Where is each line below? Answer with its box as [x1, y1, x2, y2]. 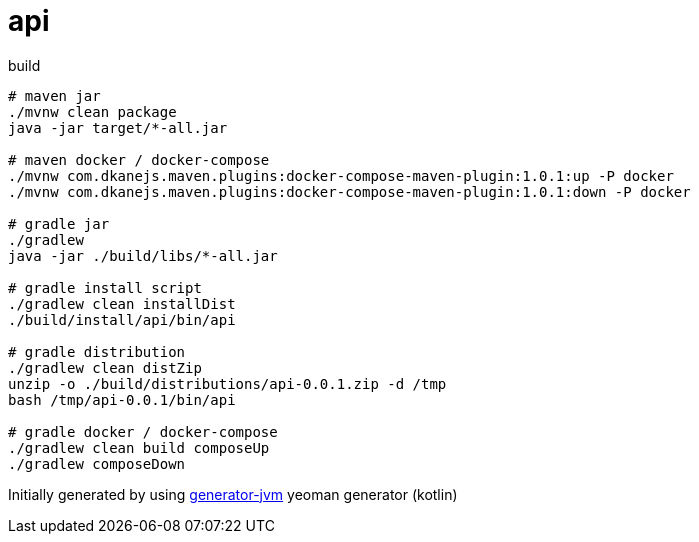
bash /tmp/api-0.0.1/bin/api [8, 391, 236, 408]
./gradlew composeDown [8, 455, 186, 472]
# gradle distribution [8, 343, 186, 360]
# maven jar [8, 87, 101, 104]
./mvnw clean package [8, 103, 177, 120]
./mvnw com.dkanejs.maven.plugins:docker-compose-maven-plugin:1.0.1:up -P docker [8, 167, 674, 184]
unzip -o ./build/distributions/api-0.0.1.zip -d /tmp [8, 375, 447, 392]
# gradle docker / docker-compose [8, 423, 278, 440]
